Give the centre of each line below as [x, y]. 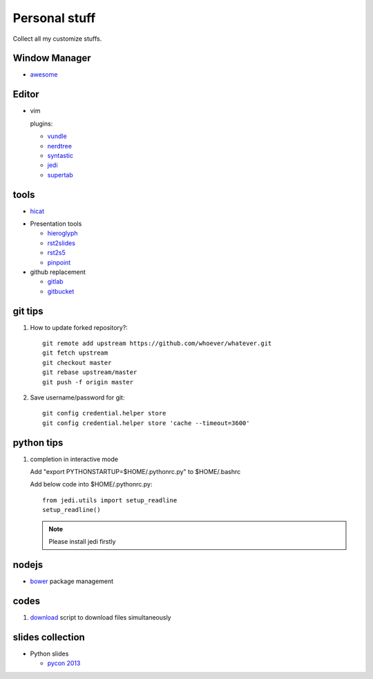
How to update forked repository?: [79, 327]
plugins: [41, 124]
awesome [44, 75]
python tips [38, 443]
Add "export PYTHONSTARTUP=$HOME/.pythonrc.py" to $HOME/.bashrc [135, 472]
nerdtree [60, 146]
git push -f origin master [88, 382]
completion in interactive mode [74, 459]
